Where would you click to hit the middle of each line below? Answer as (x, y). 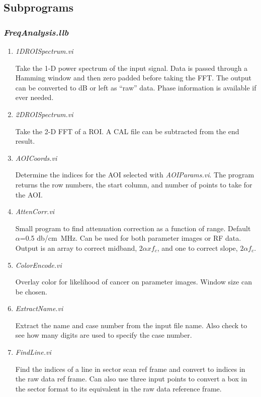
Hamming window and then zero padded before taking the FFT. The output (133, 78)
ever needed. (34, 97)
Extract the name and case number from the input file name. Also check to (131, 325)
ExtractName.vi (39, 308)
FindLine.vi (33, 352)
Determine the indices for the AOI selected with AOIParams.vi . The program (135, 175)
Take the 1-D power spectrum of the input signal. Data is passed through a (132, 68)
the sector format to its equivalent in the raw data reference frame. (118, 388)
